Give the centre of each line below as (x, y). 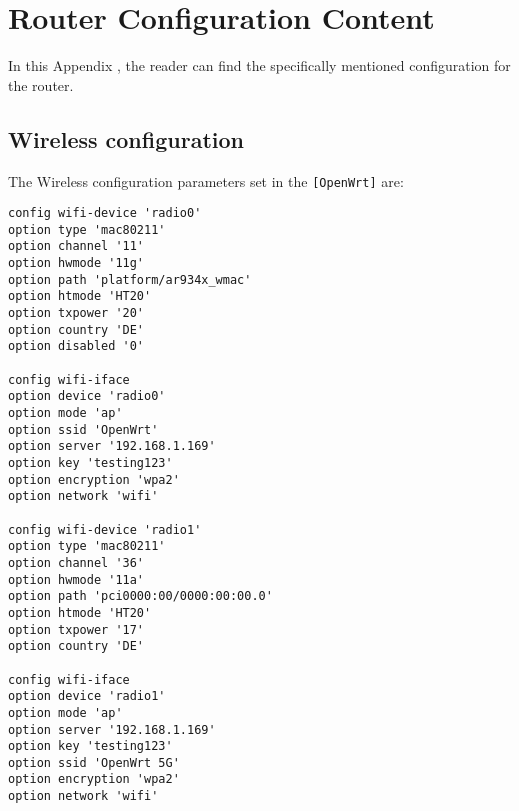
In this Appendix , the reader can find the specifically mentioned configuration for (259, 65)
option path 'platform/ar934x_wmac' (130, 279)
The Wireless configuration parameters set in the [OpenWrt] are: (206, 180)
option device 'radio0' (87, 396)
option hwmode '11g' (76, 263)
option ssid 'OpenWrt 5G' (94, 762)
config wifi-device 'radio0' (105, 213)
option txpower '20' (76, 313)
